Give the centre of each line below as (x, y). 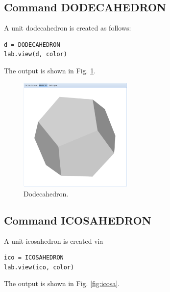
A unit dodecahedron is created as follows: (68, 28)
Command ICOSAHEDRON (78, 220)
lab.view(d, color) (36, 54)
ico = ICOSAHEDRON (34, 258)
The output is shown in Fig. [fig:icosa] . (62, 283)
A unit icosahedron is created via (54, 241)
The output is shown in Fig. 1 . (50, 70)
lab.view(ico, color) (39, 267)
